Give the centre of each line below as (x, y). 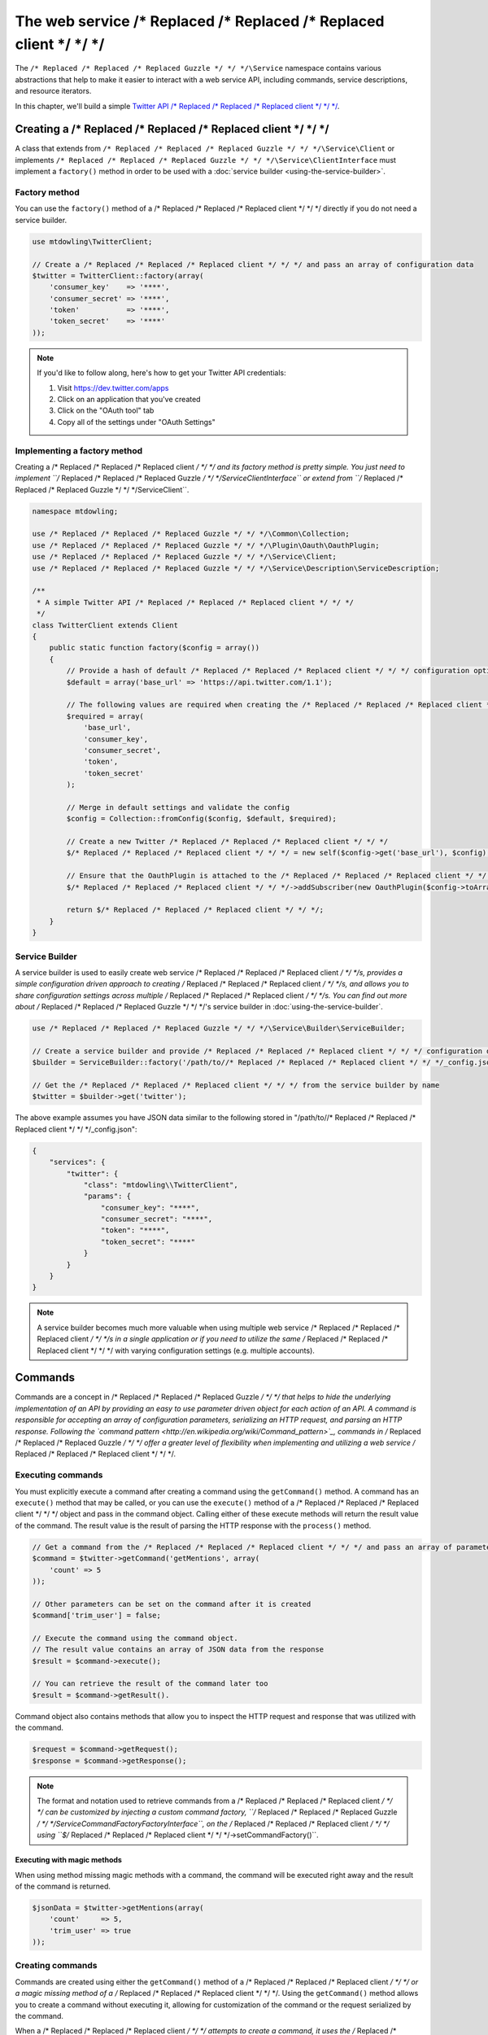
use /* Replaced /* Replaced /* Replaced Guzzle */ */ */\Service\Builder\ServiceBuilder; (219, 1028)
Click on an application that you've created (129, 399)
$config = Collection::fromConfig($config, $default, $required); (202, 819)
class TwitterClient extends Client (105, 625)
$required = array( (105, 716)
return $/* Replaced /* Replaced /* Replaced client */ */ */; (195, 910)
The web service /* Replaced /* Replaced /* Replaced (200, 21)
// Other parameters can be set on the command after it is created (172, 1604)
